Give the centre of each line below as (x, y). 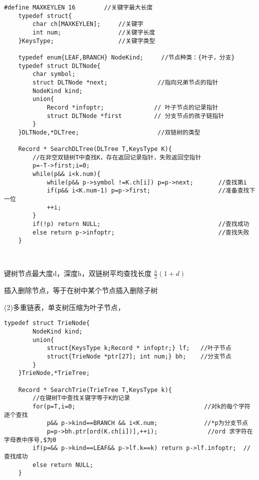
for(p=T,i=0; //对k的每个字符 (141, 406)
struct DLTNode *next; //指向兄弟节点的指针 (126, 82)
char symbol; (54, 74)
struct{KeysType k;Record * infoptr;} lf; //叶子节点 (139, 348)
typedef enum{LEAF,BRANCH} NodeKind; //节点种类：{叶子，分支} (127, 57)
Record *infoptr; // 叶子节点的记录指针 (132, 107)
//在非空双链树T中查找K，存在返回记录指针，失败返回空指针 (117, 157)
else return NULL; (63, 465)
